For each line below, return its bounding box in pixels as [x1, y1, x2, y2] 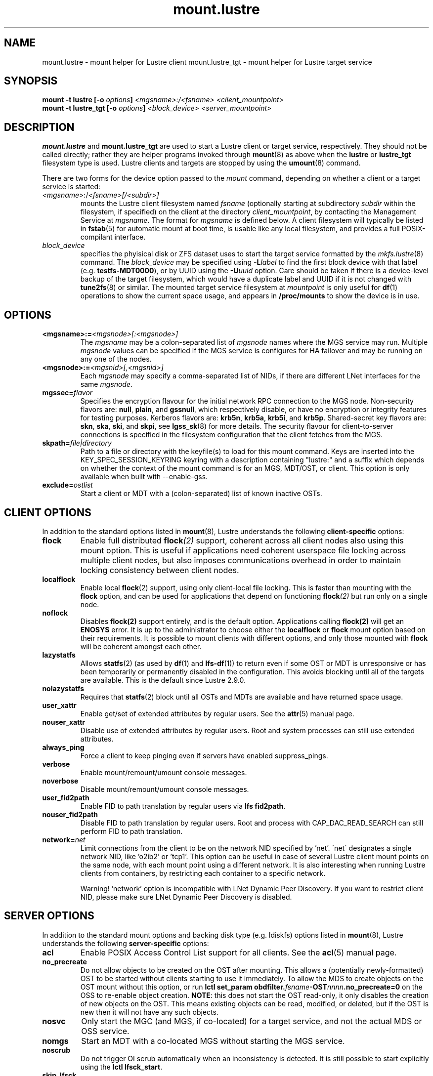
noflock [42, 608, 68, 617]
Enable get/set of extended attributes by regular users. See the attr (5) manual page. [80, 709, 354, 718]
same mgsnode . [80, 380, 133, 389]
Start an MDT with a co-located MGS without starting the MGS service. [81, 1035, 345, 1046]
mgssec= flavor [42, 388, 93, 397]
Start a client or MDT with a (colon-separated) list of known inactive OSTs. [80, 489, 322, 498]
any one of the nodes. [80, 355, 152, 364]
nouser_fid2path [42, 810, 98, 819]
